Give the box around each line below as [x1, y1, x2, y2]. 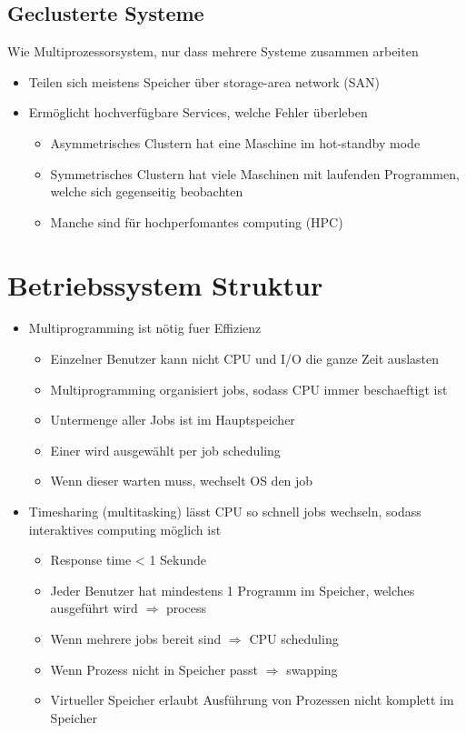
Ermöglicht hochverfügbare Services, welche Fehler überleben [28, 103, 368, 122]
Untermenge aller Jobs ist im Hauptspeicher [50, 410, 295, 429]
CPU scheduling [249, 629, 339, 648]
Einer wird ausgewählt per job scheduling [50, 440, 281, 459]
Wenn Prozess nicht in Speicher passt [50, 659, 259, 678]
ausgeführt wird [50, 598, 138, 618]
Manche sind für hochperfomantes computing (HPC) [50, 212, 343, 231]
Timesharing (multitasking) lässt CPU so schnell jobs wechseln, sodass [28, 502, 421, 521]
